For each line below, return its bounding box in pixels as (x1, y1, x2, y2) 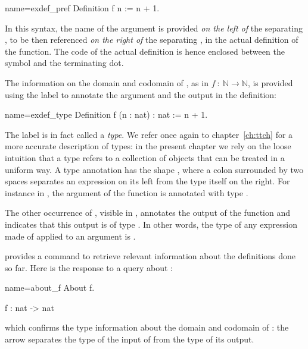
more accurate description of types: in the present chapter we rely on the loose (5, 140, 291, 152)
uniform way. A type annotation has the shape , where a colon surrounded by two (5, 163, 304, 175)
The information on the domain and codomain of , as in (5, 76, 209, 89)
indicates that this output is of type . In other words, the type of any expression (5, 218, 297, 230)
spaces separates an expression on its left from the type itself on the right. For (5, 175, 290, 187)
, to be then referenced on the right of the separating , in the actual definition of (5, 33, 298, 46)
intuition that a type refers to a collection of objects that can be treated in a (5, 151, 285, 164)
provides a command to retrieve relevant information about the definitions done (5, 250, 296, 262)
